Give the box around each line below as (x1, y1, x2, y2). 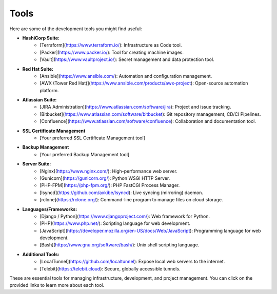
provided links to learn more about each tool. (9, 282, 105, 288)
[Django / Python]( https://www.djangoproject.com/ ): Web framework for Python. (39, 213, 210, 219)
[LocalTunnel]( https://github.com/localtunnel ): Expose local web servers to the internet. (39, 259, 225, 265)
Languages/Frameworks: (22, 206, 77, 212)
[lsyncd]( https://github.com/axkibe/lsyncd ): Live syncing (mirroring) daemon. (39, 190, 204, 196)
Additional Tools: (22, 251, 60, 257)
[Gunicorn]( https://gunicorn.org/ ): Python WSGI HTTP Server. (39, 175, 170, 181)
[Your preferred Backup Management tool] (39, 151, 130, 157)
